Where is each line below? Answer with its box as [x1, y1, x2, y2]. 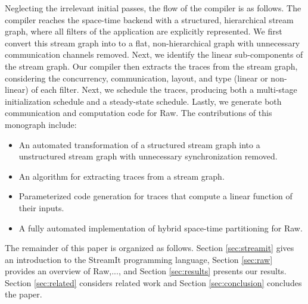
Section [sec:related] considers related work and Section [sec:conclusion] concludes [5, 276, 302, 289]
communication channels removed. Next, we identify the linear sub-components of [5, 48, 303, 61]
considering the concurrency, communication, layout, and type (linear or [5, 71, 268, 84]
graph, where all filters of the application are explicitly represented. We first [5, 25, 282, 37]
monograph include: [5, 118, 77, 130]
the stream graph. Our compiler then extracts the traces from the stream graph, [5, 59, 298, 72]
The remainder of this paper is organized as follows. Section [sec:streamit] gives [5, 242, 294, 254]
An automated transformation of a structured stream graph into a [18, 138, 260, 151]
